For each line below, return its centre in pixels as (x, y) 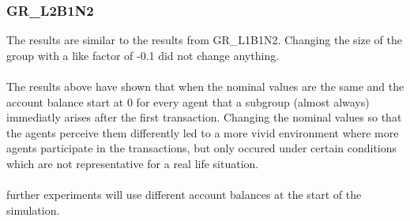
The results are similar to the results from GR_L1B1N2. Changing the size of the (205, 40)
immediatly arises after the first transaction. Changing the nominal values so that (204, 117)
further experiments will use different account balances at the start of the (184, 195)
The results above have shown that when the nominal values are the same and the (205, 86)
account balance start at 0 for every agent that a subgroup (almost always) (188, 101)
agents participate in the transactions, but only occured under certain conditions (202, 148)
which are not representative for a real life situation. (133, 163)
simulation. (33, 210)
